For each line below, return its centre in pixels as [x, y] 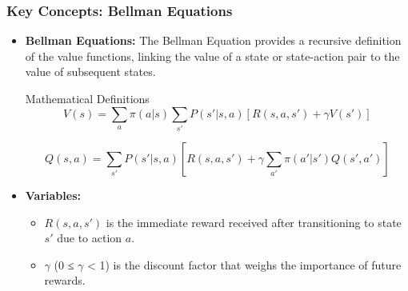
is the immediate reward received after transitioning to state [254, 222]
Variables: [53, 195]
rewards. [65, 280]
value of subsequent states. [90, 72]
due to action [90, 238]
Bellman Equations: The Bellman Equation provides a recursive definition [213, 40]
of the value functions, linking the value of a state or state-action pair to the [212, 56]
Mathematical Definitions [87, 98]
